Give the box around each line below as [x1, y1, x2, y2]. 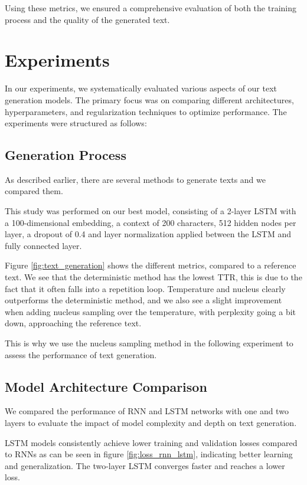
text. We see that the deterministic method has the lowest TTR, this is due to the [5, 271, 302, 283]
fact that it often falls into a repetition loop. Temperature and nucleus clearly [5, 282, 286, 294]
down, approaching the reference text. [5, 317, 142, 329]
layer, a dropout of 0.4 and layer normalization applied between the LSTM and [5, 228, 291, 240]
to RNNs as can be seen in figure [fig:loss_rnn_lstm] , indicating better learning [5, 448, 293, 460]
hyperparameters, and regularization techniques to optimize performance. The [5, 105, 287, 117]
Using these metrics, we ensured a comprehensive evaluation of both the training [5, 2, 297, 14]
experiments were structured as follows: [5, 117, 147, 129]
